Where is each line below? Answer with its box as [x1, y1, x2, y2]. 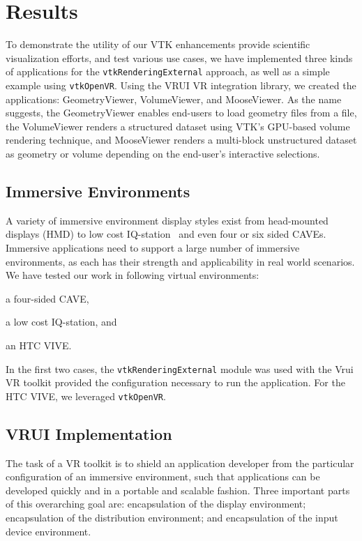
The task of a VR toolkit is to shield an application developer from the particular [6, 455, 354, 470]
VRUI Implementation [6, 422, 172, 444]
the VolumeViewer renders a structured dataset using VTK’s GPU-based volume [6, 119, 350, 133]
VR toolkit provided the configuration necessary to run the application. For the [6, 375, 345, 390]
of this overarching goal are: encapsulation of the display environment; [6, 496, 306, 511]
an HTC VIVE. [6, 337, 72, 352]
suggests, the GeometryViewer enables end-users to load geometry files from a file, [6, 105, 357, 120]
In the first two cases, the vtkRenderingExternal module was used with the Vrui [6, 361, 354, 376]
